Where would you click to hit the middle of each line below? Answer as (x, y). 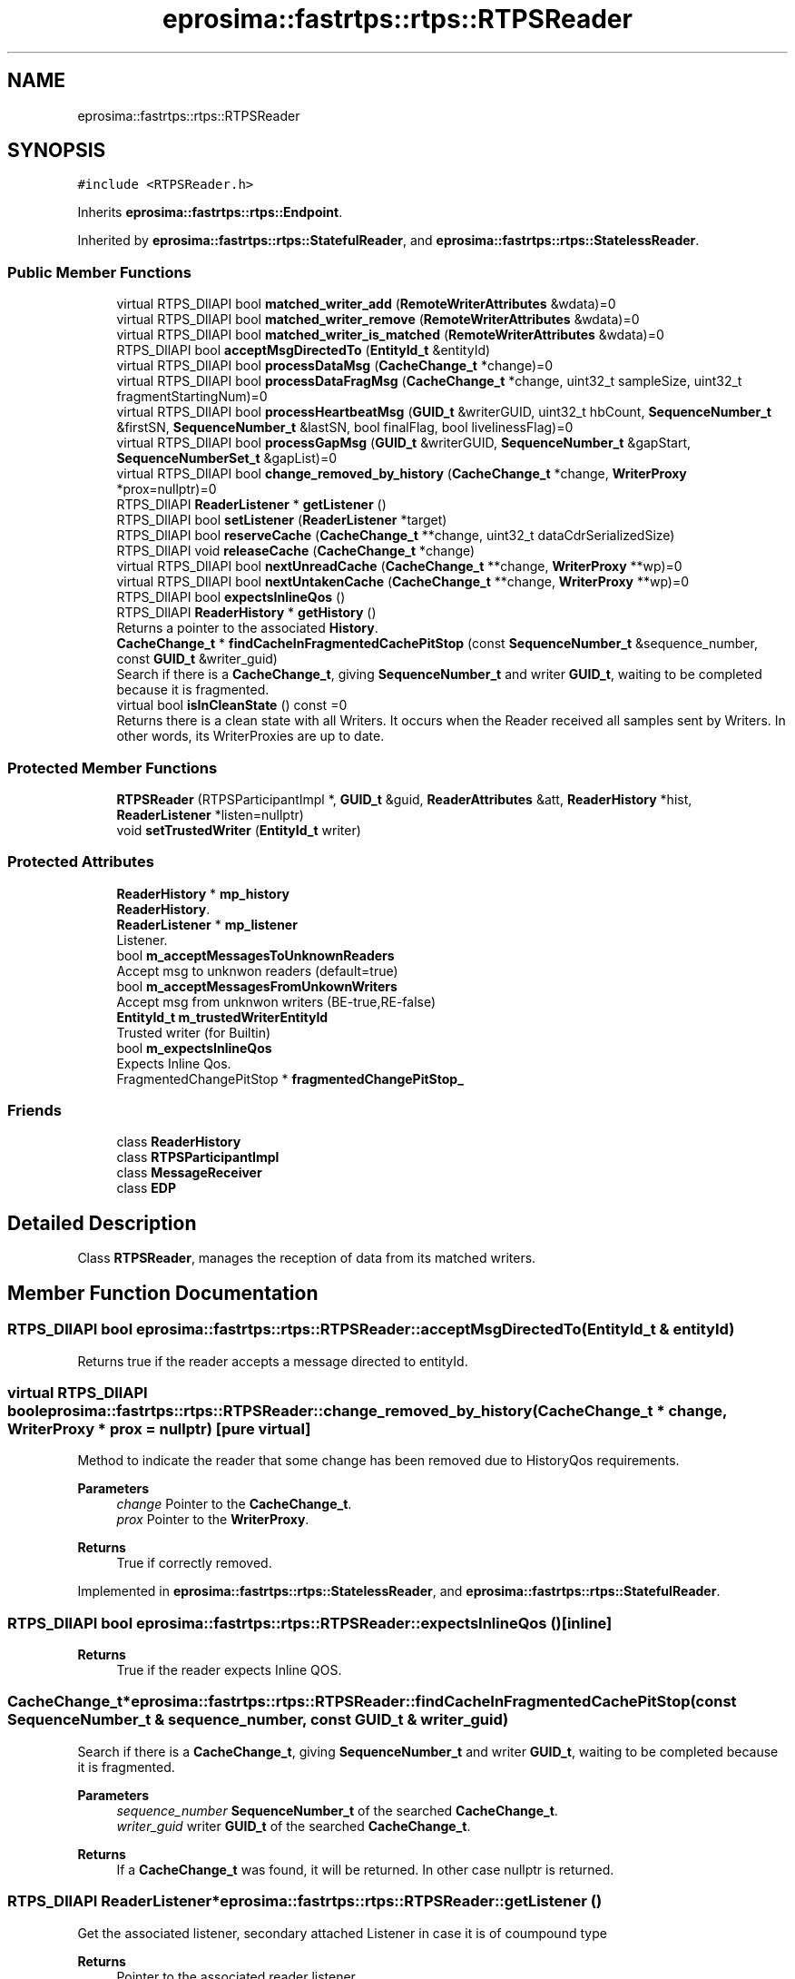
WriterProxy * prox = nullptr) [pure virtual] (159, 1428)
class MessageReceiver (189, 1173)
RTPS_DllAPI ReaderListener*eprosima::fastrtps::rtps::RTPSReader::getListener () (305, 1901)
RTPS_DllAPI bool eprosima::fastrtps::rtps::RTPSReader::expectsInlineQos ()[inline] (310, 1623)
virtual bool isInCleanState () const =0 (232, 705)
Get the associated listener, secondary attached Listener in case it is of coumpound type (342, 1933)
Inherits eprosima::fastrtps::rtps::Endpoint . (210, 212)
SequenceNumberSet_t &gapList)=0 (226, 458)
